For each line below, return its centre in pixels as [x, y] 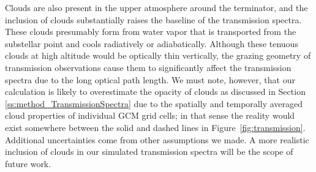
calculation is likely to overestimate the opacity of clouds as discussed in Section [155, 92]
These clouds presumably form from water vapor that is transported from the [151, 32]
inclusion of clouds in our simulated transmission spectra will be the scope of [149, 151]
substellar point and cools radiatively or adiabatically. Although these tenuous [152, 43]
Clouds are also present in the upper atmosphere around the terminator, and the [156, 7]
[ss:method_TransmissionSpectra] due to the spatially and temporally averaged [154, 103]
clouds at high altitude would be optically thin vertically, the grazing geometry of [158, 55]
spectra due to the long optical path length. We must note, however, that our [150, 79]
